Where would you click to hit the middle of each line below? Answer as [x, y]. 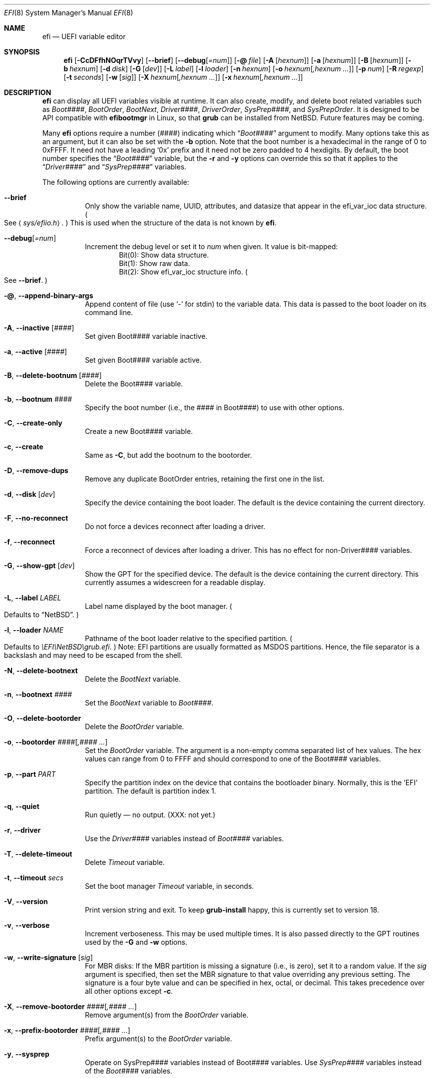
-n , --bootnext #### [38, 694]
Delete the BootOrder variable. [135, 727]
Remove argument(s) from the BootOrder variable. [167, 1015]
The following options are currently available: [116, 182]
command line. [109, 312]
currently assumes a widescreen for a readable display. [175, 582]
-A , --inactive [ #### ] [39, 328]
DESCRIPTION [28, 92]
